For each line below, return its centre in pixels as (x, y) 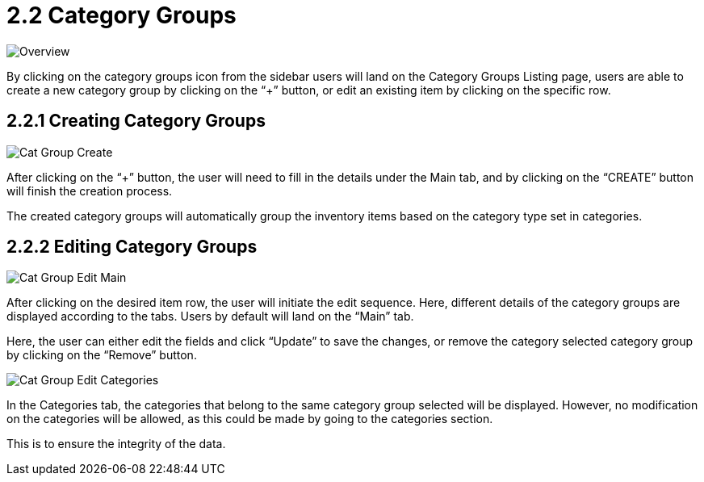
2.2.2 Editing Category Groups (132, 247)
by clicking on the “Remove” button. (102, 355)
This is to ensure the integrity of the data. (116, 444)
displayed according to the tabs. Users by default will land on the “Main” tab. (210, 316)
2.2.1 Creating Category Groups (136, 121)
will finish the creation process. (90, 191)
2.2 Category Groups (122, 15)
